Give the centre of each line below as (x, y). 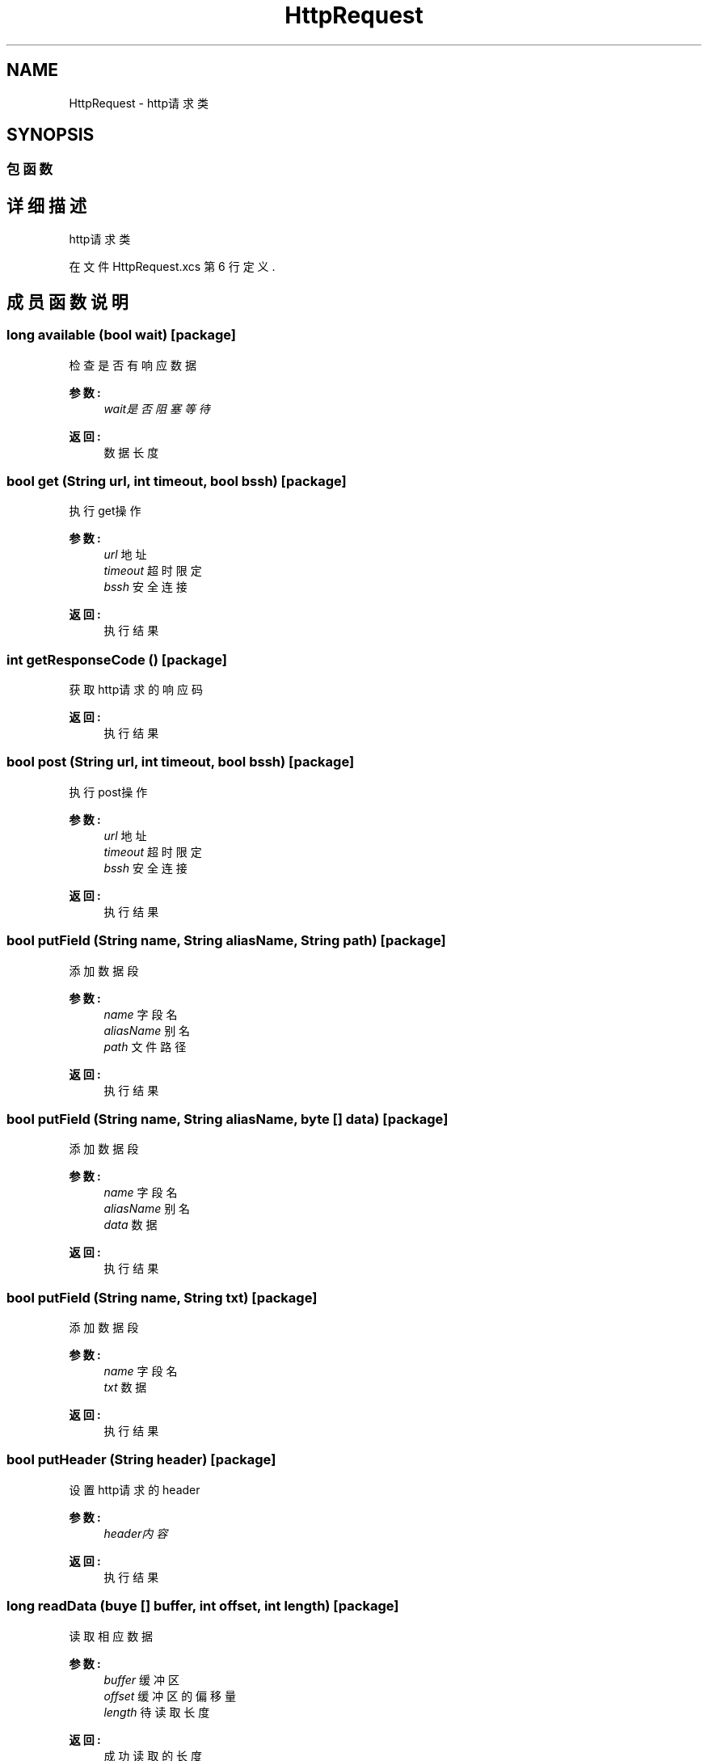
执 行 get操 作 (105, 511)
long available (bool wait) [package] (122, 335)
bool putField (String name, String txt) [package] (162, 1297)
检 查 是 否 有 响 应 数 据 (133, 365)
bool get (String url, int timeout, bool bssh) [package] (177, 481)
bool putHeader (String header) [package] (141, 1460)
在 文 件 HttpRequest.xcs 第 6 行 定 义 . (172, 267)
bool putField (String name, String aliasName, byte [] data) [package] (228, 1119)
